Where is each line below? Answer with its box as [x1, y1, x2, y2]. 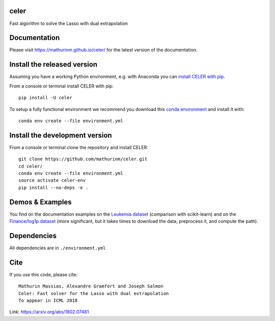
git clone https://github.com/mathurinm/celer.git [18, 156, 148, 162]
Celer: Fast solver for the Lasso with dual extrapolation [18, 290, 169, 296]
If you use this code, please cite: [9, 271, 78, 277]
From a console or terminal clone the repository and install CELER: [9, 144, 149, 150]
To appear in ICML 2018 [18, 298, 78, 304]
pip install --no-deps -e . [18, 185, 89, 190]
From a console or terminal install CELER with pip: [9, 83, 114, 89]
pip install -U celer [18, 95, 72, 101]
